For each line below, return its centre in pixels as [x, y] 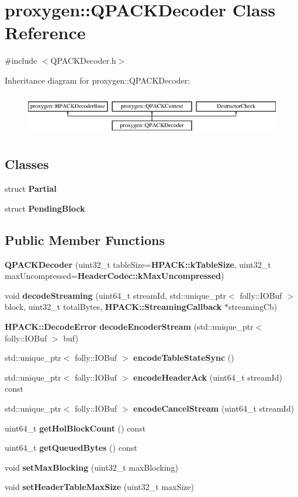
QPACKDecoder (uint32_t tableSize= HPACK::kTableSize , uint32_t [138, 264]
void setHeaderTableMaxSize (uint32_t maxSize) [99, 487]
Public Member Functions [85, 239]
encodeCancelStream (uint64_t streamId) [214, 408]
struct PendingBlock [45, 208]
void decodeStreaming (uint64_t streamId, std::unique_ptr [116, 295]
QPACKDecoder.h [83, 61]
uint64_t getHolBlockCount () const [75, 428]
